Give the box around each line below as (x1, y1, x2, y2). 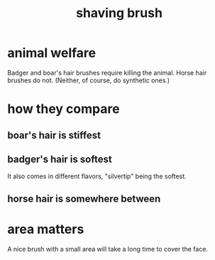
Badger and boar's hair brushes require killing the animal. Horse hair (7, 68, 207, 77)
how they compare (7, 101, 120, 117)
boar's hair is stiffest (7, 129, 101, 141)
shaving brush (75, 5, 163, 21)
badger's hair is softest (7, 153, 112, 165)
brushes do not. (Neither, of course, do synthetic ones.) (7, 76, 170, 85)
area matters (7, 221, 84, 237)
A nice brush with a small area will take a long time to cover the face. (7, 244, 208, 253)
